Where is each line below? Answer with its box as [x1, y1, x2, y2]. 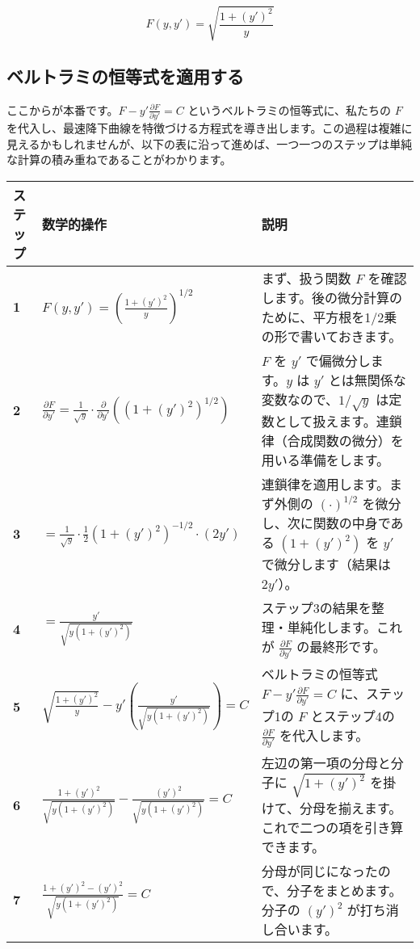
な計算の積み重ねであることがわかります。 [6, 151, 232, 168]
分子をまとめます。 [287, 880, 402, 900]
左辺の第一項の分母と [261, 754, 391, 773]
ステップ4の [323, 707, 395, 726]
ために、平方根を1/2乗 [261, 307, 397, 326]
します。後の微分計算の [261, 288, 403, 307]
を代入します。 [279, 726, 369, 745]
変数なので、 [261, 389, 339, 409]
